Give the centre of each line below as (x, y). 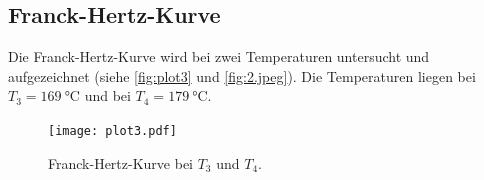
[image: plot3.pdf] (112, 130)
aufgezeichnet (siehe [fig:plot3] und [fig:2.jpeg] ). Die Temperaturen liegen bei (242, 75)
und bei (107, 95)
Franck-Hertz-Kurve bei (120, 162)
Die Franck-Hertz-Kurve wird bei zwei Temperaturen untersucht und (219, 56)
